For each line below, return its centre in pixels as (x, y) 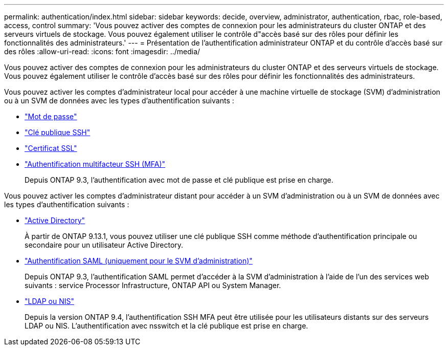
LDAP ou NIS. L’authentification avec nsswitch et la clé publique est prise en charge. (166, 326)
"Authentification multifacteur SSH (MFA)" (95, 164)
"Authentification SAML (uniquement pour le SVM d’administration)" (139, 261)
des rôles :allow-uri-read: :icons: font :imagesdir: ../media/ (102, 51)
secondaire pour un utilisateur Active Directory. (104, 245)
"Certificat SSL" (51, 148)
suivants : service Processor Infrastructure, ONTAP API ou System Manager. (153, 285)
